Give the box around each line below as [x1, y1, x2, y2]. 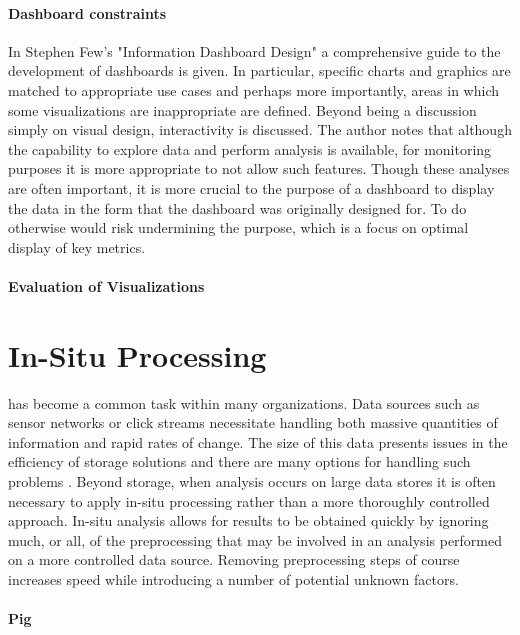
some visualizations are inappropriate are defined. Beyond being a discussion [8, 99, 477, 120]
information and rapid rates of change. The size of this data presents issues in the [8, 431, 508, 452]
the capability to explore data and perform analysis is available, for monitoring [8, 138, 492, 159]
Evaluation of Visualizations [8, 275, 205, 296]
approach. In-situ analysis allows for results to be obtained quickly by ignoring [8, 510, 489, 531]
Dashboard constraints [8, 2, 167, 23]
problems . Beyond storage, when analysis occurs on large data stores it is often [8, 471, 496, 492]
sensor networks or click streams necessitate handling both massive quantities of [8, 412, 498, 433]
